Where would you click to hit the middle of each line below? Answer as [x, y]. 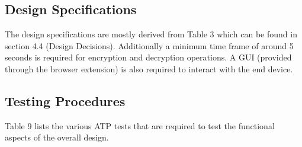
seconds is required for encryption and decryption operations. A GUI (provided [148, 57]
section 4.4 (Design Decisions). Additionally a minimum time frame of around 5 [149, 45]
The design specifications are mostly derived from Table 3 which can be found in [151, 34]
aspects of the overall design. [57, 137]
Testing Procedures [65, 100]
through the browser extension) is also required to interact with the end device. [149, 68]
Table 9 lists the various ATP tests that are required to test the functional [140, 125]
